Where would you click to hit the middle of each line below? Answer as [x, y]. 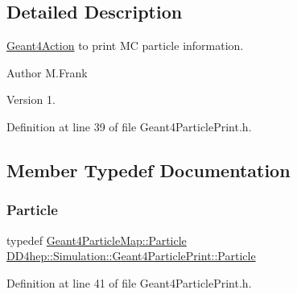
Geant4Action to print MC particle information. [125, 46]
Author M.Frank [47, 72]
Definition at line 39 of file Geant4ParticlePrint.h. [129, 126]
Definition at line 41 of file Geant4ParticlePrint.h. [129, 282]
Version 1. [31, 99]
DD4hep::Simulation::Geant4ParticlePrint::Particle [131, 256]
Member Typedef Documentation [148, 170]
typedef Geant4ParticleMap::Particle [97, 240]
